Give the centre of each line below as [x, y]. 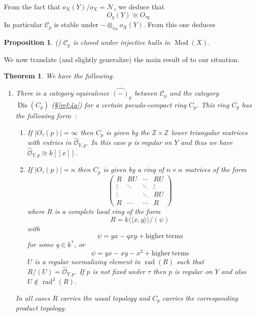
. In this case [106, 142]
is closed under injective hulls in [122, 42]
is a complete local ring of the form [108, 211]
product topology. [41, 308]
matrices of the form [216, 169]
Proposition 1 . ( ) [33, 42]
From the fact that [32, 6]
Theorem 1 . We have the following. [59, 76]
